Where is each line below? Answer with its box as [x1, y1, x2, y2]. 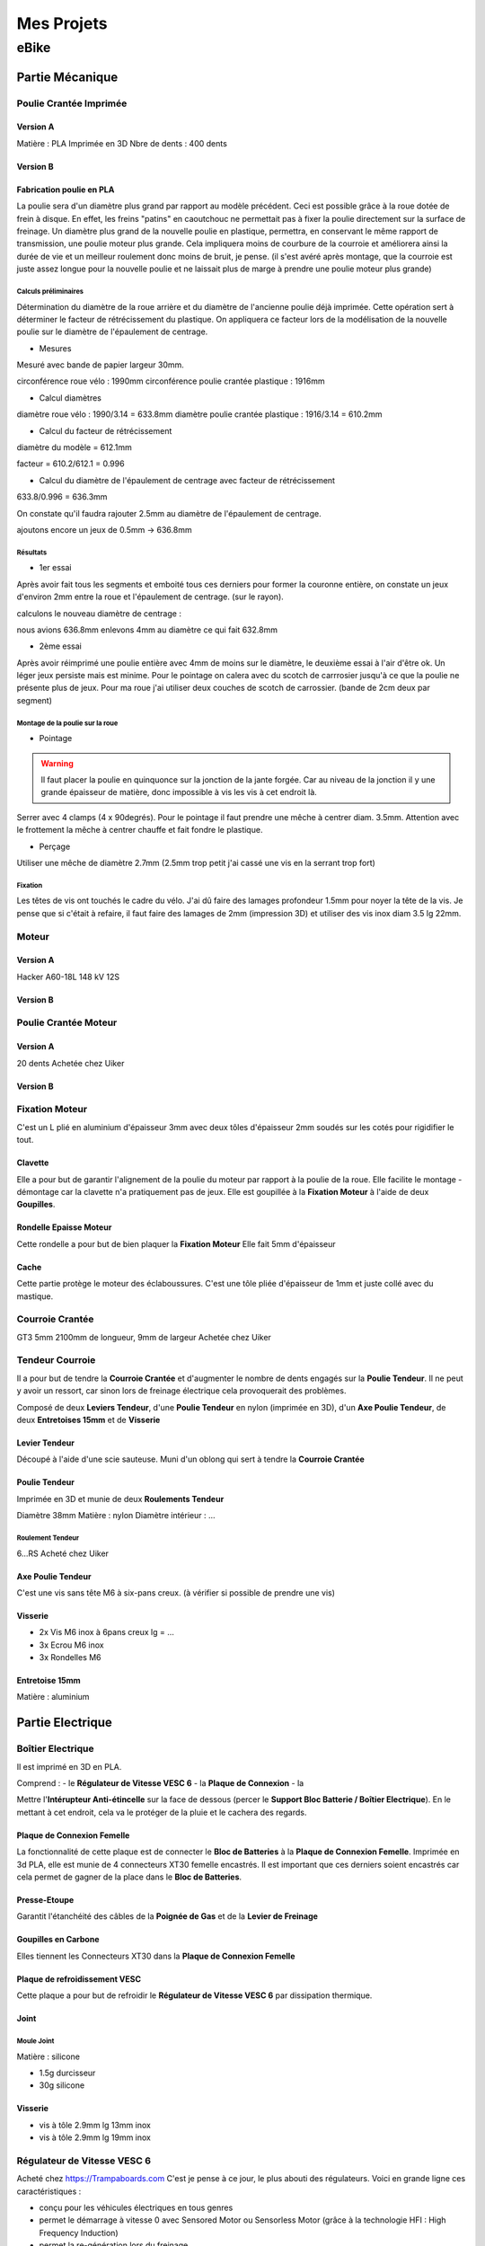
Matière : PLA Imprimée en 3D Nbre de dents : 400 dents [16, 137, 228, 148]
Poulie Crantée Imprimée [16, 97, 128, 110]
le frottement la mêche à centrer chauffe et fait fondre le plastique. [16, 825, 263, 836]
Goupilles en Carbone [16, 1934, 100, 1945]
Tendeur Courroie [16, 1354, 96, 1366]
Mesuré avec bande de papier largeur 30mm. [16, 359, 184, 370]
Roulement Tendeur [16, 1533, 80, 1543]
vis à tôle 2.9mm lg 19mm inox [39, 2132, 152, 2143]
